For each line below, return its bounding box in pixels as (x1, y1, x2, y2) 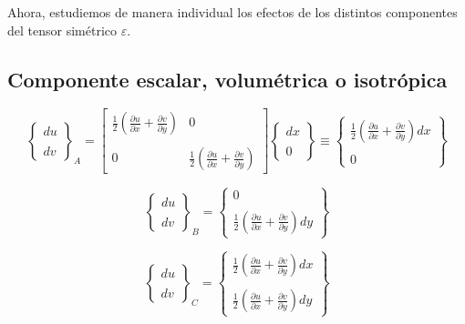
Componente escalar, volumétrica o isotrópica (7, 65, 448, 93)
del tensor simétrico (7, 20, 117, 39)
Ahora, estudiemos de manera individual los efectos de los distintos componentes (7, 3, 458, 21)
